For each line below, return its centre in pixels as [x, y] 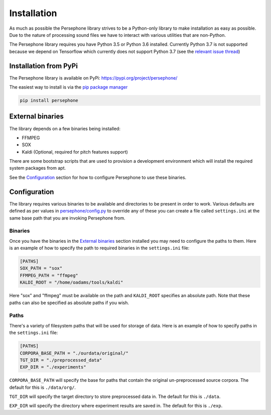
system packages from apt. [38, 168]
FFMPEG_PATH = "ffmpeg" [49, 275]
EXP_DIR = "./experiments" [53, 367]
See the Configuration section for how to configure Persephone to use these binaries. [98, 177]
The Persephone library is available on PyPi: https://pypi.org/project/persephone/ [93, 78]
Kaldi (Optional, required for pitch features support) [75, 152]
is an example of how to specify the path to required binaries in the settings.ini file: [99, 248]
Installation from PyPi [43, 66]
